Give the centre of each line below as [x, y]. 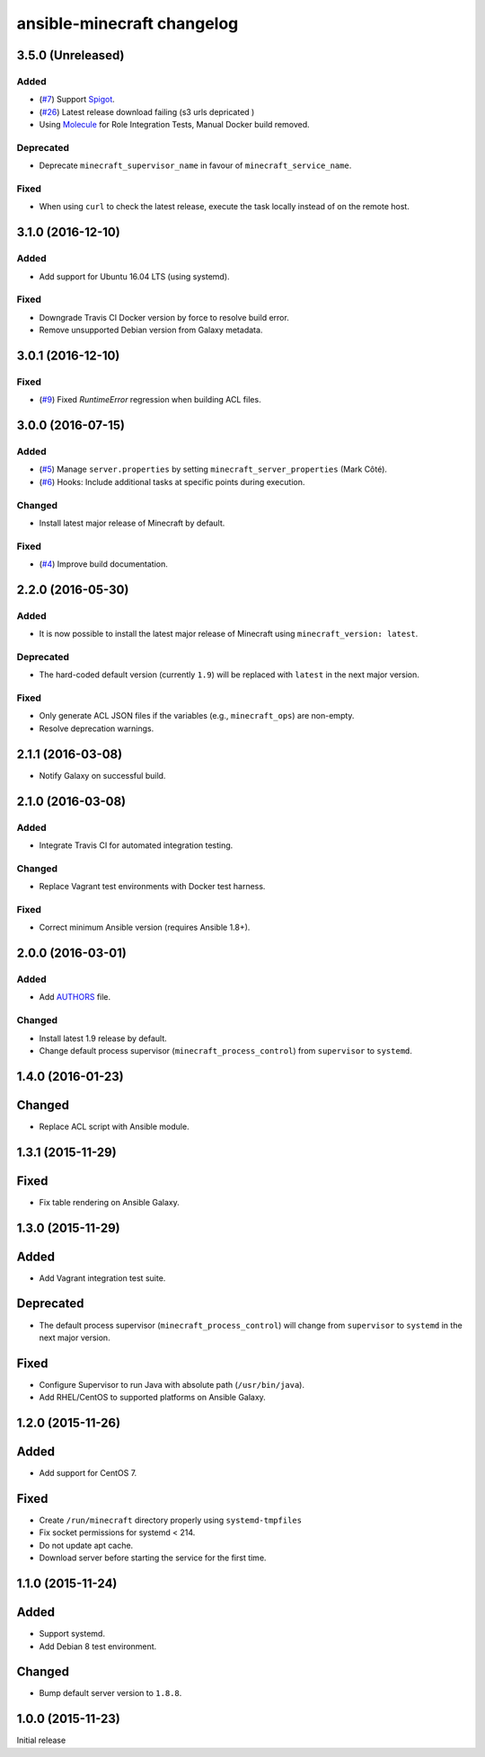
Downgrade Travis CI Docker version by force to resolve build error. [164, 317]
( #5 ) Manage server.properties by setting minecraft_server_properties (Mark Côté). [213, 469]
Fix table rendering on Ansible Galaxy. [109, 1202]
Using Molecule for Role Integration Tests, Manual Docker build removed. [174, 125]
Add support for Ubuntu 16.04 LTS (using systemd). [134, 276]
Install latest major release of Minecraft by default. [132, 523]
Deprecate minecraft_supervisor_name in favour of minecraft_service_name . [195, 165]
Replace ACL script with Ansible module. [114, 1126]
